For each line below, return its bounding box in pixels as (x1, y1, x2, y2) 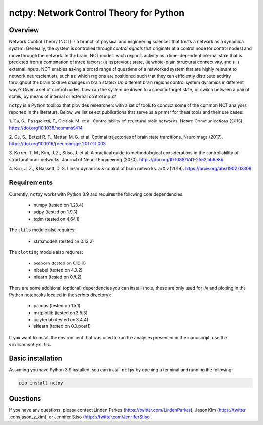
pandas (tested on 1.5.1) (33, 303, 81, 309)
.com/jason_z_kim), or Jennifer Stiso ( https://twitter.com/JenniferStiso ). (9, 414, 152, 420)
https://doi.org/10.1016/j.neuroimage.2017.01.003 (9, 141, 106, 146)
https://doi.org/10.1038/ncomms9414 (9, 125, 83, 131)
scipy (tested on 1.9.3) (33, 209, 78, 215)
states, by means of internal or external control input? (9, 93, 116, 100)
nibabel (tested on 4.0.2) (33, 267, 83, 273)
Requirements (9, 178, 53, 186)
